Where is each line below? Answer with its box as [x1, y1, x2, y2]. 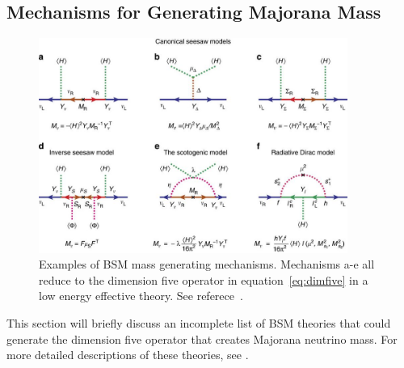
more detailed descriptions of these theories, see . [6, 346, 249, 363]
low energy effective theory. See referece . [39, 287, 243, 304]
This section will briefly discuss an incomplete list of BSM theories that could [6, 314, 391, 331]
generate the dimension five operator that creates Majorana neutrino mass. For [6, 330, 398, 347]
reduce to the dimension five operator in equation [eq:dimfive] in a [39, 271, 368, 288]
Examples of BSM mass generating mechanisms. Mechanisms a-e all [39, 256, 375, 273]
